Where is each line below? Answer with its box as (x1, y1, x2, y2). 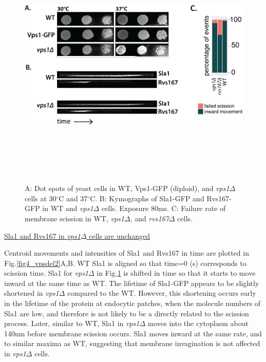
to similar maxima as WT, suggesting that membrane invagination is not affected (4, 338, 260, 349)
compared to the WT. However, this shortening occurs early (67, 288, 256, 298)
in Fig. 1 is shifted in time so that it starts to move (97, 268, 256, 278)
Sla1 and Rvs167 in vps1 (4, 230, 81, 241)
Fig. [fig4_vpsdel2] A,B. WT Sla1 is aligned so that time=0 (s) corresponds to (4, 257, 246, 268)
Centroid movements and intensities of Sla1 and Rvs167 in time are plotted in (4, 247, 249, 258)
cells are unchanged (89, 230, 150, 241)
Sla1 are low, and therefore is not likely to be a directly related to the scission (4, 308, 249, 318)
